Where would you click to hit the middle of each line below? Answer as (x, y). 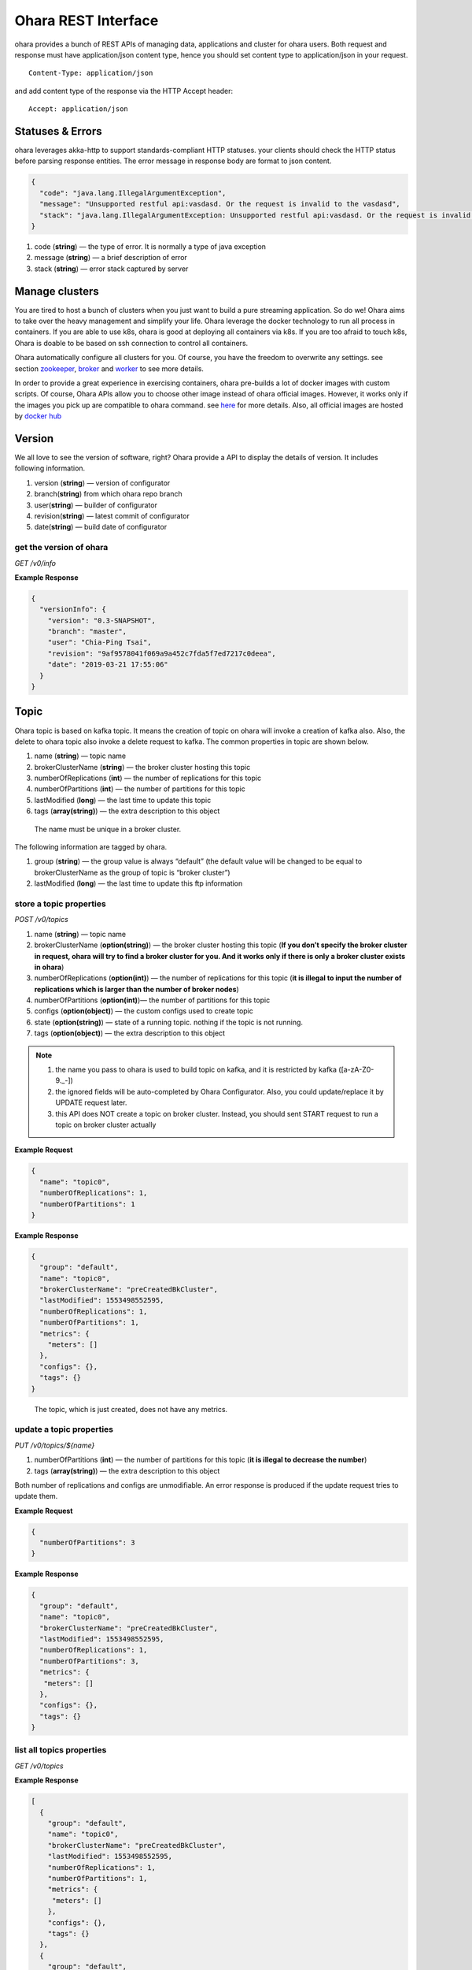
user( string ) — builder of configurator (96, 505)
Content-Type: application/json (91, 73)
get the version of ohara (61, 548)
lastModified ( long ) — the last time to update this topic (123, 800)
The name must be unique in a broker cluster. (108, 829)
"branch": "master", (87, 632)
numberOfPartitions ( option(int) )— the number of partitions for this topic (152, 1000)
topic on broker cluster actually (106, 1124)
